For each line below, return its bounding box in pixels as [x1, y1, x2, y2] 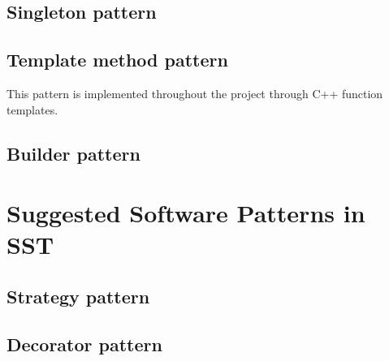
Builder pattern [6, 140, 140, 165]
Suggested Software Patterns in [6, 196, 365, 230]
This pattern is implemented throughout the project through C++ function [6, 84, 383, 101]
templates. [6, 101, 58, 118]
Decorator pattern [6, 331, 162, 356]
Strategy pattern [6, 283, 150, 308]
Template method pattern [6, 47, 228, 72]
